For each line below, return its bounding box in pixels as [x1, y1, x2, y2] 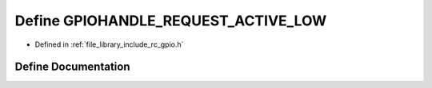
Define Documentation [14, 60, 130, 74]
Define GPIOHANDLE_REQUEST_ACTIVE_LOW [14, 12, 327, 29]
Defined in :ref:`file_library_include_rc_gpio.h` [34, 40, 184, 49]
